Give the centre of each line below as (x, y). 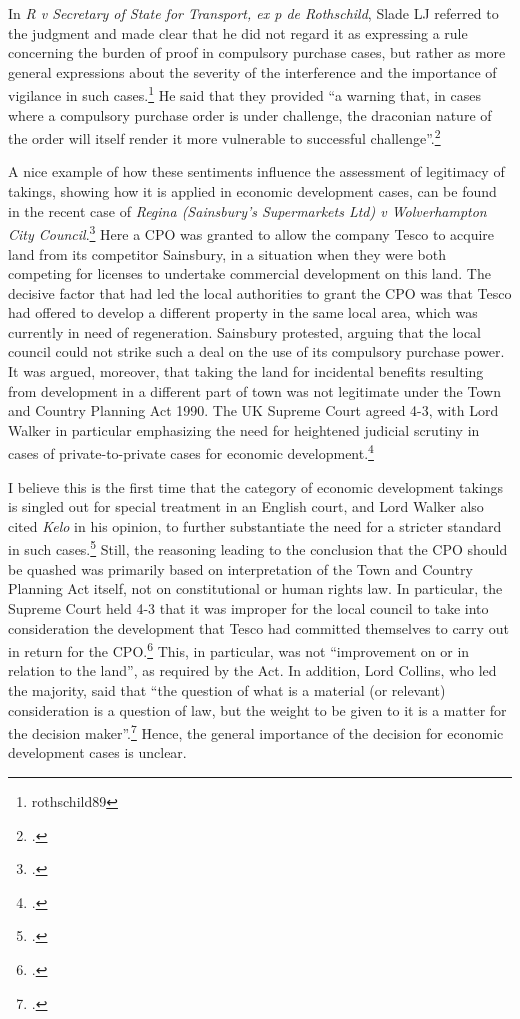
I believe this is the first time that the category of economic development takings (255, 486)
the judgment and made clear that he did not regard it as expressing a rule (238, 32)
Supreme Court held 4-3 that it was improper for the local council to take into (248, 607)
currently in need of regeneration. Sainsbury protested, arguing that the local (244, 331)
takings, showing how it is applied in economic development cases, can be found (252, 191)
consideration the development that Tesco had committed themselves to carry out (258, 627)
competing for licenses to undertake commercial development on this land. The (249, 273)
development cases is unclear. (97, 752)
